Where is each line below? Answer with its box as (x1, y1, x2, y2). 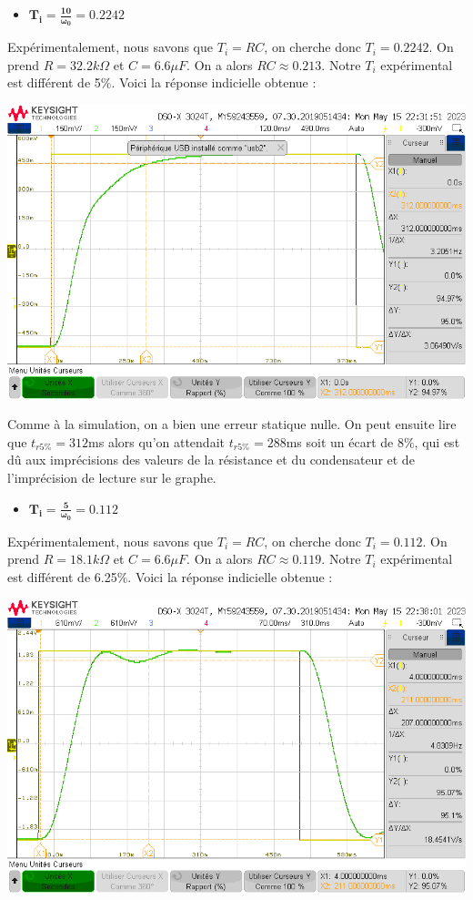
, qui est (414, 432, 460, 451)
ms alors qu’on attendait (88, 432, 225, 451)
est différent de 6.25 (7, 567, 117, 586)
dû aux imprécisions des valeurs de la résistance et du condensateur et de (7, 450, 415, 469)
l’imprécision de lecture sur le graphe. (7, 467, 216, 486)
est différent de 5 (7, 73, 101, 92)
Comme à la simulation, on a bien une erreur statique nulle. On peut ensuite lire (7, 414, 457, 434)
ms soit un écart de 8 (286, 432, 404, 451)
